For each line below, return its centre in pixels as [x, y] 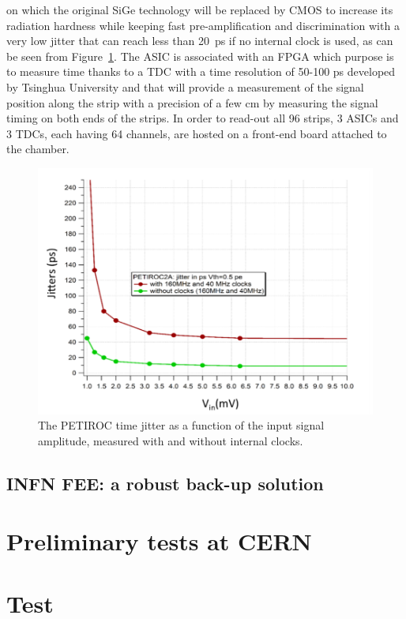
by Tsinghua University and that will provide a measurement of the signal [185, 86]
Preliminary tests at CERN [159, 541]
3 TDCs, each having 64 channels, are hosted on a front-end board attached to [197, 133]
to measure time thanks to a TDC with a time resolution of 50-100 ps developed [201, 71]
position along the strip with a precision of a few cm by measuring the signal [192, 102]
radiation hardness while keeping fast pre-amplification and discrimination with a [203, 25]
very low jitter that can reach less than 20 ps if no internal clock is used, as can [200, 41]
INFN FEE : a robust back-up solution [165, 483]
